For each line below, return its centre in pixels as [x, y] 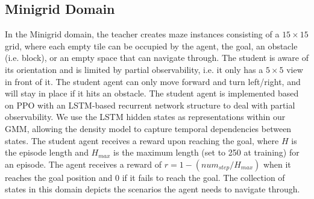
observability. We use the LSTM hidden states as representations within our [145, 117]
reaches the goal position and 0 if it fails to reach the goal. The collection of [145, 177]
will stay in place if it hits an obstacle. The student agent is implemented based [152, 93]
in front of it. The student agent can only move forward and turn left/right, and [153, 81]
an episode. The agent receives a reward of [83, 164]
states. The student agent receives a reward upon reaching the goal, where [142, 140]
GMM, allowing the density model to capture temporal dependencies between [148, 128]
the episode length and [47, 152]
